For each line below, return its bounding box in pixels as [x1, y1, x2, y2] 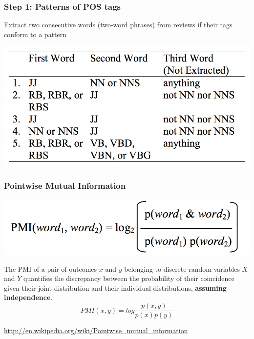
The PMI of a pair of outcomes [4, 263, 97, 274]
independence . [4, 292, 53, 302]
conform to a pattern [4, 29, 67, 39]
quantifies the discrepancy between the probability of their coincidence [23, 273, 234, 283]
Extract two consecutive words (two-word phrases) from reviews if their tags [4, 20, 233, 30]
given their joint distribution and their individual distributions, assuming [4, 282, 227, 293]
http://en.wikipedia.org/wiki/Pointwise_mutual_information [4, 325, 188, 336]
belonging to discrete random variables [124, 263, 240, 274]
